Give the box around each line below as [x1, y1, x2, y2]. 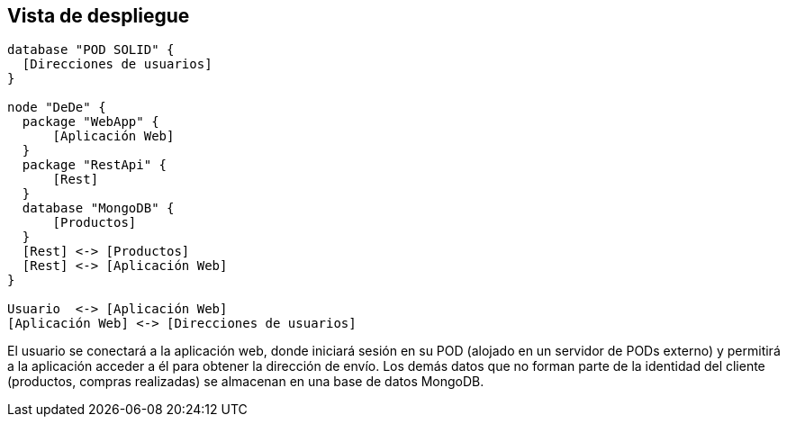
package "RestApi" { [22, 158, 167, 173]
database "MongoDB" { [22, 201, 175, 216]
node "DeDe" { [7, 100, 106, 115]
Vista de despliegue [7, 5, 190, 27]
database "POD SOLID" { [7, 42, 175, 58]
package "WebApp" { [22, 114, 159, 130]
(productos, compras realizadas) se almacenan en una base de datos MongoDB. [7, 374, 484, 390]
